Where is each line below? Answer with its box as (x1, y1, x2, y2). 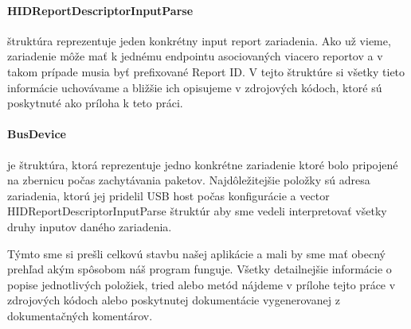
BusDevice (7, 126, 66, 142)
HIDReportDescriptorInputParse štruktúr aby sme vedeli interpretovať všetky (7, 203, 387, 219)
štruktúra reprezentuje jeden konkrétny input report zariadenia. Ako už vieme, (7, 32, 391, 48)
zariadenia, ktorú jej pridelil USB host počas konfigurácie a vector (7, 187, 330, 203)
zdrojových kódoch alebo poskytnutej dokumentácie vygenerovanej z (7, 292, 340, 308)
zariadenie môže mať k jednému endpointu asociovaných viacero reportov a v (7, 48, 383, 64)
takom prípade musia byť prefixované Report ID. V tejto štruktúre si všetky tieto (7, 63, 405, 79)
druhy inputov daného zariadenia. (7, 218, 172, 234)
